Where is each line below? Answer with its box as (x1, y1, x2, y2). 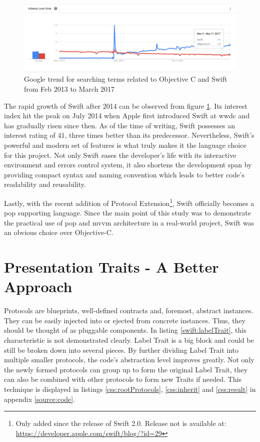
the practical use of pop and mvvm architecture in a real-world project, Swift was (4, 217, 254, 228)
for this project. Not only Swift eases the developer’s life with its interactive (4, 149, 236, 160)
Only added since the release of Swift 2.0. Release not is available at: (15, 418, 226, 428)
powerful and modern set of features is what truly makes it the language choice (4, 139, 246, 150)
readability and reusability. (4, 179, 86, 189)
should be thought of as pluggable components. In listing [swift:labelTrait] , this (4, 325, 246, 335)
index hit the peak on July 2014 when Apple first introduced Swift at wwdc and (4, 110, 250, 121)
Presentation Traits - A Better (4, 257, 219, 277)
